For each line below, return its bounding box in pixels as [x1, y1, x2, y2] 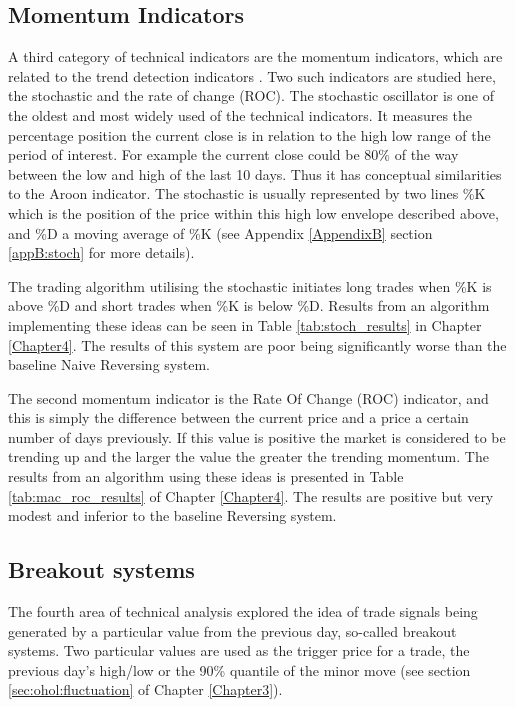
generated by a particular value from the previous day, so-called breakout [8, 620, 457, 641]
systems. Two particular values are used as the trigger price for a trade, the [8, 640, 470, 661]
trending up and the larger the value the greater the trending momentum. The [8, 446, 489, 467]
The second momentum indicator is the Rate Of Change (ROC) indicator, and [8, 387, 489, 408]
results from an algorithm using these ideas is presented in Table [8, 466, 404, 487]
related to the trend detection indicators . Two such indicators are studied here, [8, 65, 496, 86]
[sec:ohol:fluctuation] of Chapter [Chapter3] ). [8, 679, 283, 700]
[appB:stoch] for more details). [8, 242, 195, 263]
